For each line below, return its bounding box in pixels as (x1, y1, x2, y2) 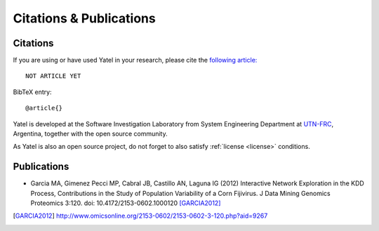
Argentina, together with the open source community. (13, 130, 168, 138)
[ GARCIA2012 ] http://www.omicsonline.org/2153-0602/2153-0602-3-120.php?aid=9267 (13, 211, 268, 220)
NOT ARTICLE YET (25, 72, 81, 80)
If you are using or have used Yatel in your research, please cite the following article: (13, 56, 258, 65)
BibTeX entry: (13, 88, 52, 96)
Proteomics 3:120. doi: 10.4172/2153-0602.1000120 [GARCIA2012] (30, 199, 221, 207)
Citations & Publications (13, 11, 156, 26)
